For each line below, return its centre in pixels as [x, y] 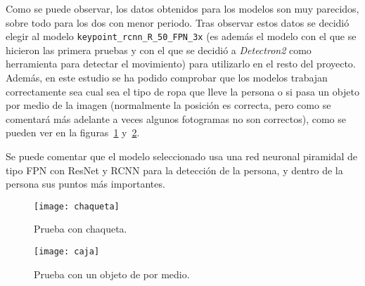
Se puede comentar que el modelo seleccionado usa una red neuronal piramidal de [182, 156]
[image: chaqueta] [77, 206]
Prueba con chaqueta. [81, 229]
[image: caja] [67, 252]
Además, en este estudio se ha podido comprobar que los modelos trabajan [167, 78]
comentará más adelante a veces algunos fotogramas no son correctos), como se [176, 118]
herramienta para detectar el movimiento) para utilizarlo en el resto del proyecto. [181, 64]
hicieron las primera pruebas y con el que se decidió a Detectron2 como [159, 50]
